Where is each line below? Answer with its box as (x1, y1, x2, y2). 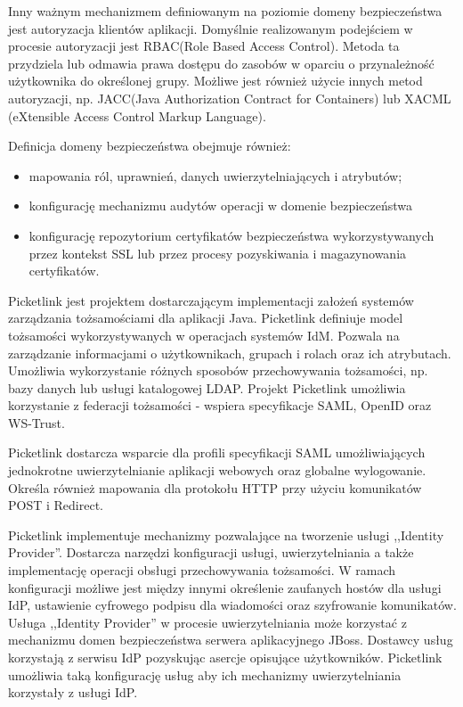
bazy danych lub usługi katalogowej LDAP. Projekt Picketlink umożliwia (8, 378, 406, 397)
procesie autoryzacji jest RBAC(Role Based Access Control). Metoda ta (8, 37, 400, 55)
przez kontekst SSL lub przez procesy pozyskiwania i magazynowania (28, 243, 407, 262)
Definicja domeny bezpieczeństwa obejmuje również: (8, 136, 291, 155)
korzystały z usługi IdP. (8, 683, 138, 702)
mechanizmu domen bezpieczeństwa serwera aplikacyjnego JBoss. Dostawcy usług (8, 630, 453, 649)
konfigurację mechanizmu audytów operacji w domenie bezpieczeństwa (28, 196, 413, 215)
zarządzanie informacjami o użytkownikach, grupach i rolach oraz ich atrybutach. (8, 343, 451, 362)
